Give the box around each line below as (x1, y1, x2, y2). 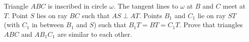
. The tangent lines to (114, 1, 178, 10)
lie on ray (198, 10, 226, 20)
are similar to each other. (57, 29, 133, 39)
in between (32, 20, 64, 30)
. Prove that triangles (179, 20, 243, 30)
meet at (223, 1, 246, 10)
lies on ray (36, 10, 67, 20)
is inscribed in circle (48, 1, 107, 10)
